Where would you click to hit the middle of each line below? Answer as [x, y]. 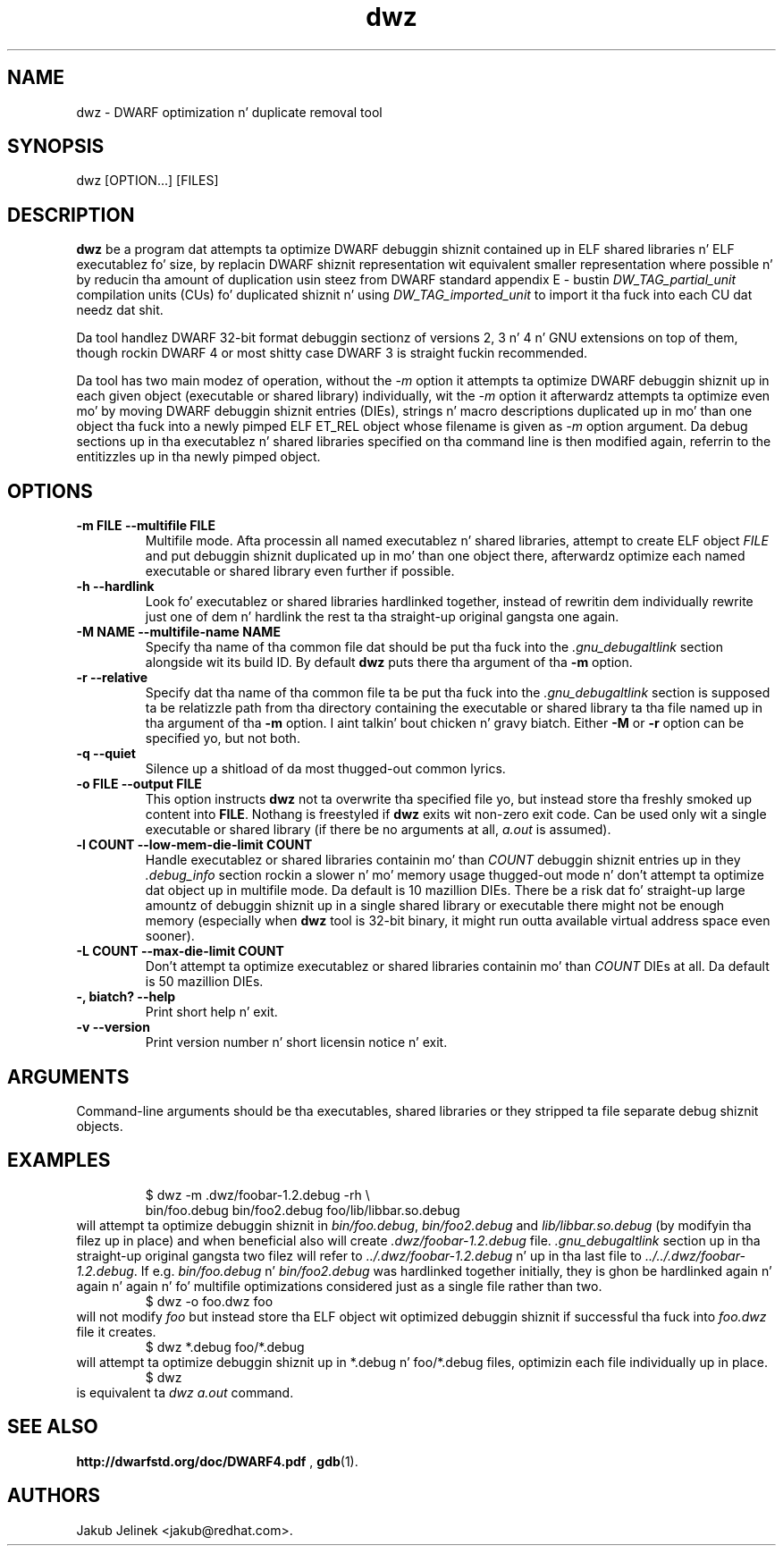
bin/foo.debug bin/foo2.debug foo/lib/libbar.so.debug [303, 1210]
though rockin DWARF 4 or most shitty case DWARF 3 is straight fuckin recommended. [332, 353]
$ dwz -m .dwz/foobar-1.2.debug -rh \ [257, 1194]
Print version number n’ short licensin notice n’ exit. [296, 1042]
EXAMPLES [59, 1161]
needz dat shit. [120, 310]
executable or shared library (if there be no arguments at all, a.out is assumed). [378, 830]
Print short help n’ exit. [211, 1012]
